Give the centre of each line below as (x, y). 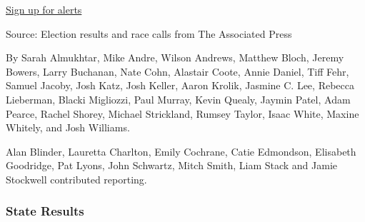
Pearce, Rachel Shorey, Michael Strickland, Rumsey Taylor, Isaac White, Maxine (182, 113)
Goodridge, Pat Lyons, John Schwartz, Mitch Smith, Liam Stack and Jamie (172, 165)
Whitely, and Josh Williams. (68, 127)
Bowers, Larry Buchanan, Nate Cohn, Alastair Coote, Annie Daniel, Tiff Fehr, (177, 71)
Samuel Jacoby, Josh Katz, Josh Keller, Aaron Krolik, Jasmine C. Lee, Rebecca (180, 85)
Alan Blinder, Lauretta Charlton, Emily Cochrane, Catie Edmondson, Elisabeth (181, 151)
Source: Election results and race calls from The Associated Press (149, 33)
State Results (45, 211)
